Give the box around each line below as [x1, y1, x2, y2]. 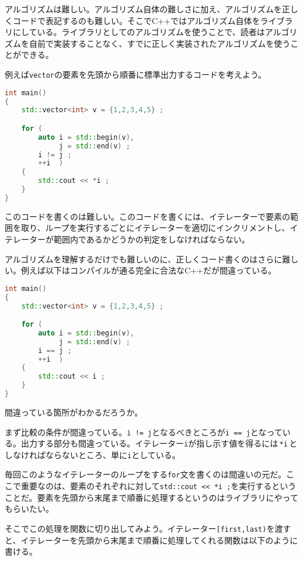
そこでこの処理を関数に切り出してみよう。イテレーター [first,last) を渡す [5, 522, 291, 534]
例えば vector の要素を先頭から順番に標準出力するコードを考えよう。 [5, 68, 267, 80]
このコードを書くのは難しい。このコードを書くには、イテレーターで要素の [5, 210, 290, 222]
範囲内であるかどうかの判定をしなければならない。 [53, 233, 250, 245]
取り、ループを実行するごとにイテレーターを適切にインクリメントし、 [20, 221, 290, 234]
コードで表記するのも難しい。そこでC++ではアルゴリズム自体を [12, 14, 260, 26]
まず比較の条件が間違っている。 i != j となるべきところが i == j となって [5, 425, 283, 438]
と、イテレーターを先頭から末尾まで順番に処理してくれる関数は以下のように [5, 534, 298, 546]
